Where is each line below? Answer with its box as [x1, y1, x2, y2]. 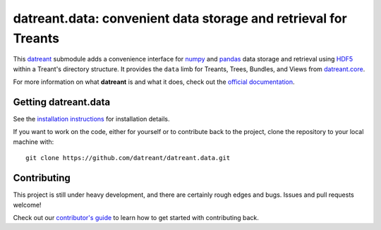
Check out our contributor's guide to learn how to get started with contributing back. [13, 213, 259, 222]
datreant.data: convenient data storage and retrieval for [13, 11, 347, 26]
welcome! [13, 200, 42, 209]
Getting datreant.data [13, 96, 111, 108]
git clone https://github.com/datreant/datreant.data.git [25, 154, 231, 162]
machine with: [13, 138, 54, 146]
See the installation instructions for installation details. [13, 115, 170, 123]
